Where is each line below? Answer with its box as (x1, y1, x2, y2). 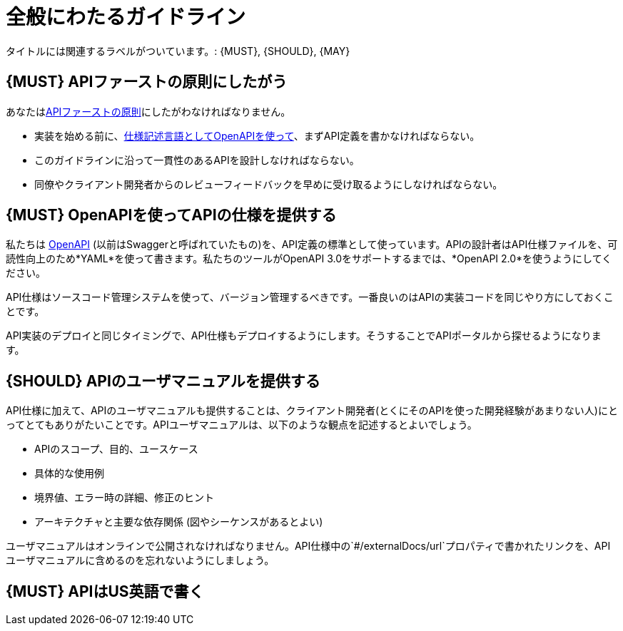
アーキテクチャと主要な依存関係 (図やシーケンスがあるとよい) (34, 515, 323, 528)
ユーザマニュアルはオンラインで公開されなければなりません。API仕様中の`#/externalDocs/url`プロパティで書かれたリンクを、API (6, 540, 611, 553)
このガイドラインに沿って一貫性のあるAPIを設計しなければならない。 (34, 153, 360, 166)
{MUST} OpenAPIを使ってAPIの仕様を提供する (6, 206, 337, 225)
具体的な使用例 (34, 467, 104, 480)
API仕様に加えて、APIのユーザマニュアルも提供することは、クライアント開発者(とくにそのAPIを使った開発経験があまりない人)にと (6, 404, 618, 417)
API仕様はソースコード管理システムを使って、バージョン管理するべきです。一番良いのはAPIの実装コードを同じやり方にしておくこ (6, 291, 614, 304)
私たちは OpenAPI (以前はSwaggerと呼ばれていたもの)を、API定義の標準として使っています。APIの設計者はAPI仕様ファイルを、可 (6, 238, 618, 251)
